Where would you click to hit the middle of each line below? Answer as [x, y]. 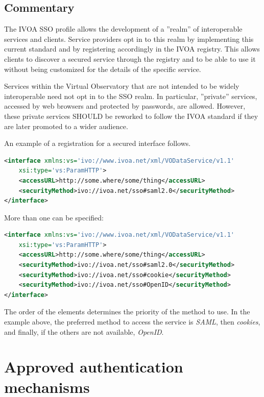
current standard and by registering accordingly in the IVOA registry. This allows [132, 49]
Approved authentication [94, 367]
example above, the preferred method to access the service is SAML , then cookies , [132, 322]
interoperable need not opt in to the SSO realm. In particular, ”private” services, [131, 96]
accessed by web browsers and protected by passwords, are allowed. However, [125, 106]
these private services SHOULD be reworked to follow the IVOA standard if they [131, 116]
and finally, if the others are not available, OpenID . [84, 331]
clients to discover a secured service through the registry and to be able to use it [130, 58]
